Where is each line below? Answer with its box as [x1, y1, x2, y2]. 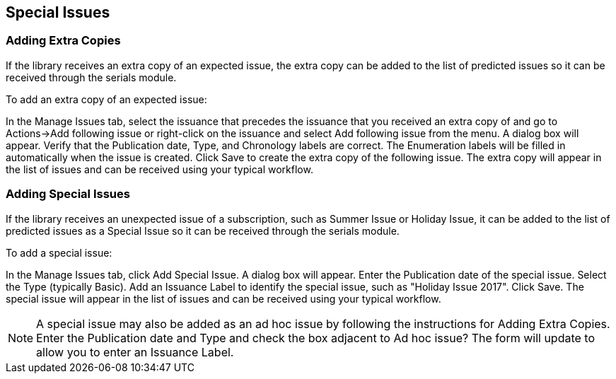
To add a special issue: [6, 246, 112, 259]
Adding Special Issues [6, 187, 130, 202]
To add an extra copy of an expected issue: [6, 93, 207, 105]
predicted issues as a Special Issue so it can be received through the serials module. [6, 224, 400, 237]
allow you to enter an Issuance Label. [36, 344, 234, 359]
